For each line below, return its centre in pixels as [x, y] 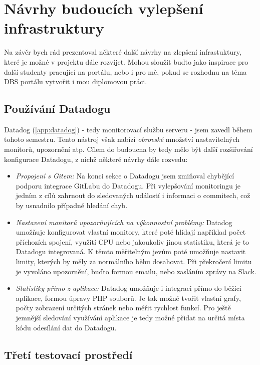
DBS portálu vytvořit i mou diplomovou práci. [76, 81]
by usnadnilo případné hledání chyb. [72, 205]
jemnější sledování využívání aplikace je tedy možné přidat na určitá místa [130, 317]
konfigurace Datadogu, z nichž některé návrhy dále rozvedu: [96, 159]
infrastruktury [54, 28]
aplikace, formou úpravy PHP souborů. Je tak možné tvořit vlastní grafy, [128, 298]
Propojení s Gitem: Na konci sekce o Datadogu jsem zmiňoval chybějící [125, 176]
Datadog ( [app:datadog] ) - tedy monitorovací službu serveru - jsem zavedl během [128, 129]
